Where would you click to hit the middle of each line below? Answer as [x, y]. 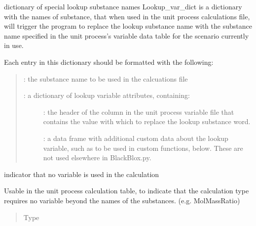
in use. [14, 45]
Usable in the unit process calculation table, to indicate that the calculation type [127, 191]
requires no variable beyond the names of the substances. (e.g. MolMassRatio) [122, 200]
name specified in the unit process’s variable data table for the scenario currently [127, 35]
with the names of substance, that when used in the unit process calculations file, [127, 16]
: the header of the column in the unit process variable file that [139, 112]
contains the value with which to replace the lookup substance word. [147, 121]
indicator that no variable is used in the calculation [82, 174]
